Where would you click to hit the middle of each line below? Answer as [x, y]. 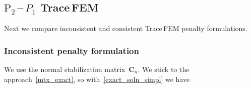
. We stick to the [164, 69]
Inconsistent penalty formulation [72, 50]
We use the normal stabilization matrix [65, 69]
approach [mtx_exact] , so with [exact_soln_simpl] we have [97, 79]
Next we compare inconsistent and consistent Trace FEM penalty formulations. [126, 28]
